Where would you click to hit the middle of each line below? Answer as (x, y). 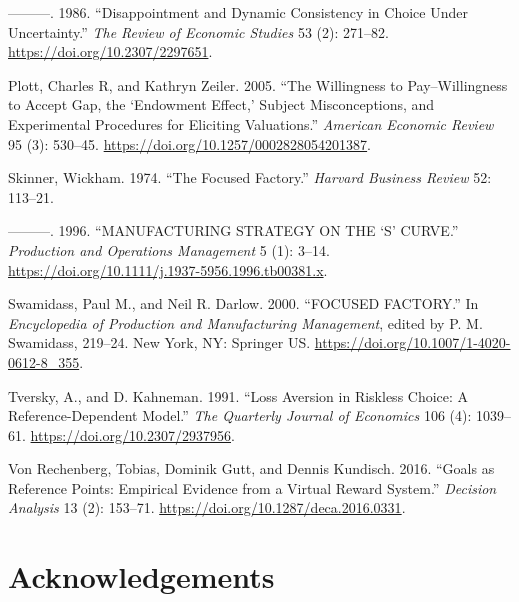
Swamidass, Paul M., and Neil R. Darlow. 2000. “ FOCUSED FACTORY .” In (243, 303)
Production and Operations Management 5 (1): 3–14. (169, 249)
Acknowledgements (141, 576)
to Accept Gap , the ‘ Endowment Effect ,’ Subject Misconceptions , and (221, 104)
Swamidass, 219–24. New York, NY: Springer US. (159, 342)
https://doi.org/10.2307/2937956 (130, 434)
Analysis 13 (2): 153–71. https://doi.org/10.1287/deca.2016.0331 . (207, 507)
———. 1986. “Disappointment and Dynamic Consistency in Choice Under (238, 12)
